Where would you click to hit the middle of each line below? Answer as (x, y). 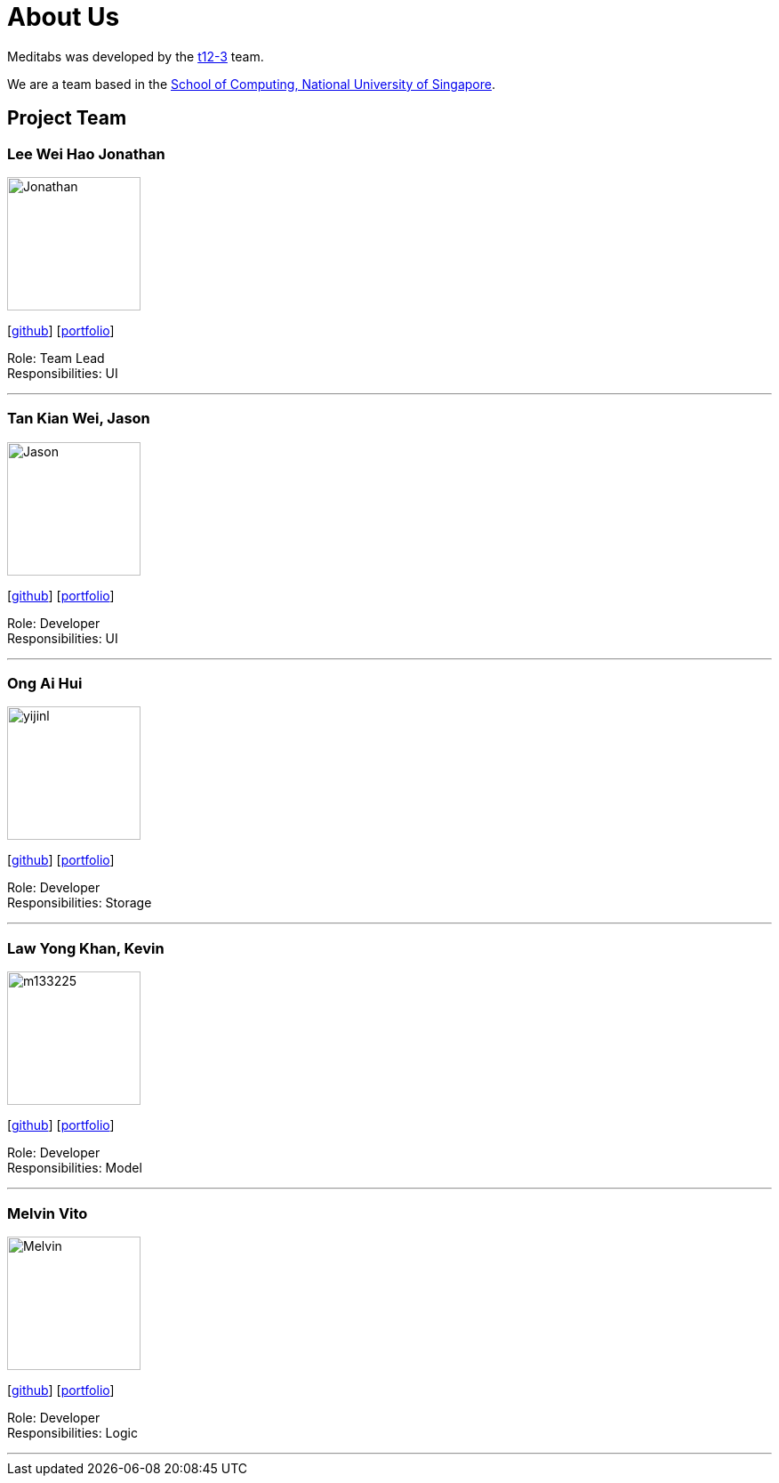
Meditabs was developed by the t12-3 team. (136, 56)
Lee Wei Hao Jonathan (86, 153)
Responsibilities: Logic (72, 1432)
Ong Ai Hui (45, 684)
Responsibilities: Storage (80, 903)
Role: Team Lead (56, 358)
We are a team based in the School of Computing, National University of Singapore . (252, 84)
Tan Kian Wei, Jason (79, 419)
